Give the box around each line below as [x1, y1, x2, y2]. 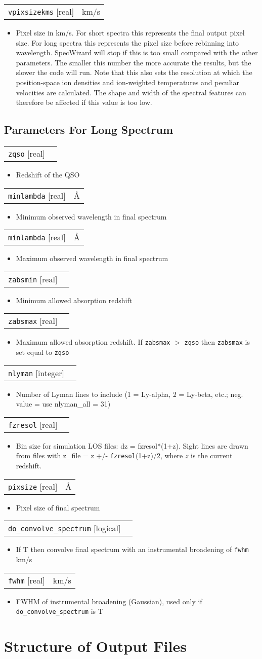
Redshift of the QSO [16, 169, 80, 179]
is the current [191, 450, 233, 461]
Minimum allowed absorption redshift [16, 295, 133, 305]
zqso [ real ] [8, 147, 45, 159]
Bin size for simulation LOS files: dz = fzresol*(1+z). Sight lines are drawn [16, 440, 248, 451]
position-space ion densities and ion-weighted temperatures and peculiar [16, 77, 239, 87]
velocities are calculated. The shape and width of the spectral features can [16, 87, 246, 97]
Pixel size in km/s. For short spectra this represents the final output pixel [16, 27, 245, 38]
